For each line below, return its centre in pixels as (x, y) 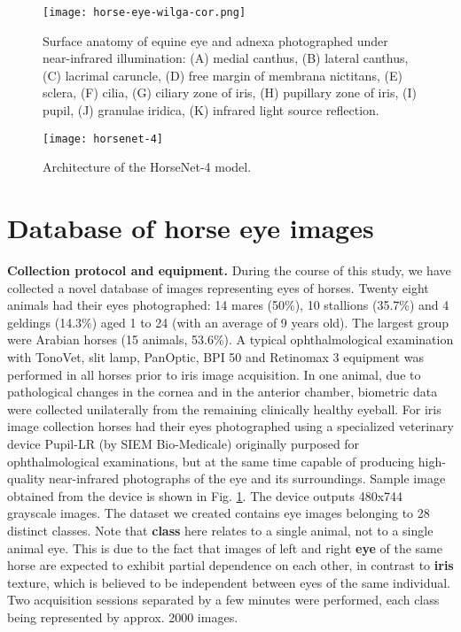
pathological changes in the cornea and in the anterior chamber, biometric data (223, 392)
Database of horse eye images (191, 228)
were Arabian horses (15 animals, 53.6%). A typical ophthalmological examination (230, 339)
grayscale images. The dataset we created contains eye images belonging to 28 (219, 513)
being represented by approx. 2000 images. (123, 617)
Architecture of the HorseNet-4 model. (147, 167)
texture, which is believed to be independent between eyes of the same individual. (229, 582)
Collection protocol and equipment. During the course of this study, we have (229, 270)
